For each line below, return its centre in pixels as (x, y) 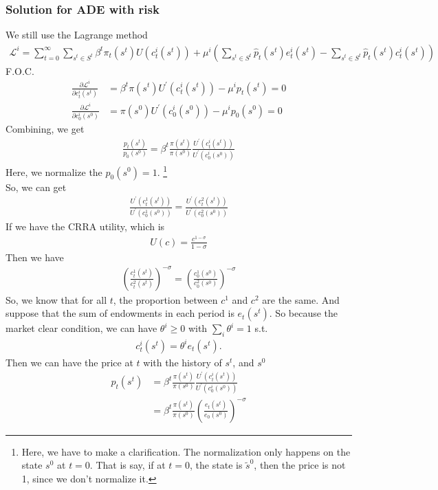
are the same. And (301, 299)
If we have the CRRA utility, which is (85, 226)
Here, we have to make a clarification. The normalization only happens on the (186, 451)
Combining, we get (45, 129)
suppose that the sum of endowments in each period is (120, 313)
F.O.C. (20, 70)
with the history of (183, 362)
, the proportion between (165, 299)
